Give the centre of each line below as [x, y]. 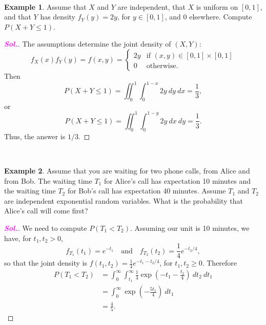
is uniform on [217, 6]
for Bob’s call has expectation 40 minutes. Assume [147, 191]
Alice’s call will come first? [46, 211]
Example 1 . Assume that [45, 6]
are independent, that [151, 6]
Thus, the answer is [35, 136]
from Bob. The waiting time [48, 180]
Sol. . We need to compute [46, 227]
